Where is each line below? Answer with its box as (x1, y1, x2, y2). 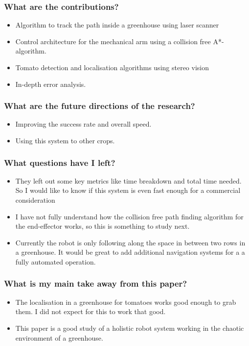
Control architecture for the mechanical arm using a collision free (15, 36, 211, 46)
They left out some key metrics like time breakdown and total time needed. (15, 175, 242, 186)
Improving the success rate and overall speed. (15, 119, 152, 129)
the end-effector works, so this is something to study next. (15, 221, 190, 231)
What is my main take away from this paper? (4, 277, 187, 290)
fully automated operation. (15, 256, 96, 266)
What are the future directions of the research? (4, 100, 195, 112)
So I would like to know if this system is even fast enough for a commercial (15, 185, 241, 195)
